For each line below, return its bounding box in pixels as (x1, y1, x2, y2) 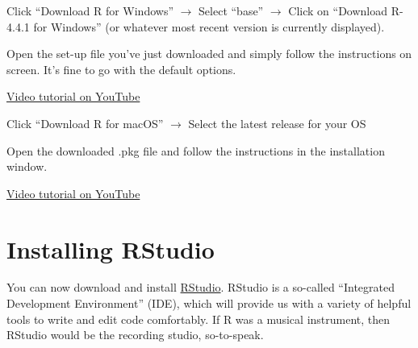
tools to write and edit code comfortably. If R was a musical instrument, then (6, 310, 391, 327)
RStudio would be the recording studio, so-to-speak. (6, 326, 264, 343)
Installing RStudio (6, 232, 215, 265)
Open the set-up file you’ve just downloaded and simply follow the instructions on (6, 45, 412, 62)
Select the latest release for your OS (188, 114, 366, 131)
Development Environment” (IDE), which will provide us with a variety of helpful (6, 295, 412, 312)
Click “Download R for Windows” (6, 2, 174, 19)
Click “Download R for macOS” (6, 114, 164, 131)
